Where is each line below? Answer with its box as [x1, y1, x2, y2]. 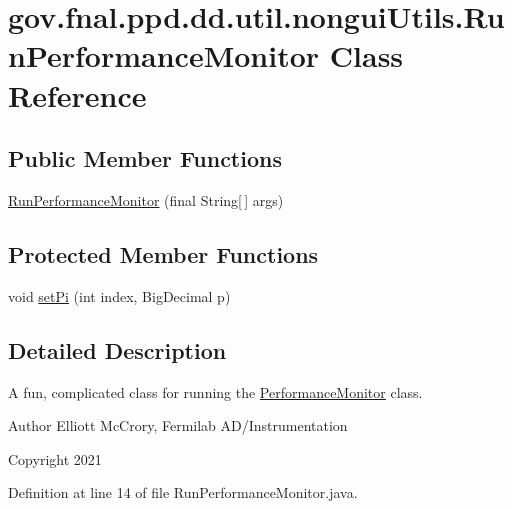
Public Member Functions [8, 143, 282, 174]
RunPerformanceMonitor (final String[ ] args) [8, 189, 284, 210]
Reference [8, 74, 147, 115]
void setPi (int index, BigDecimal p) [8, 285, 231, 306]
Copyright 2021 [8, 448, 102, 469]
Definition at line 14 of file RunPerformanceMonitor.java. [8, 482, 358, 503]
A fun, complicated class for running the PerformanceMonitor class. [8, 381, 423, 402]
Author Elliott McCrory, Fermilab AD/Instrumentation [8, 415, 348, 436]
